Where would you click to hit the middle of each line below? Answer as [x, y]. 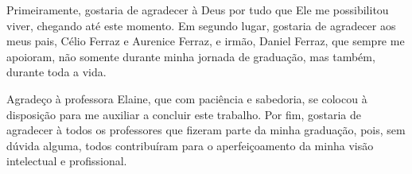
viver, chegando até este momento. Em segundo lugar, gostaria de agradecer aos [201, 25]
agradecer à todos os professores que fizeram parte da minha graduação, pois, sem [206, 130]
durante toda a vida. [56, 72]
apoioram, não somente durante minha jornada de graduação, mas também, [191, 56]
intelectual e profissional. [67, 161]
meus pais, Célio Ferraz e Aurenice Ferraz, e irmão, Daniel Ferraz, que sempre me [206, 41]
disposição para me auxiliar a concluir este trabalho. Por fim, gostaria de [184, 114]
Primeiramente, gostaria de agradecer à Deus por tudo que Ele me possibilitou [198, 10]
